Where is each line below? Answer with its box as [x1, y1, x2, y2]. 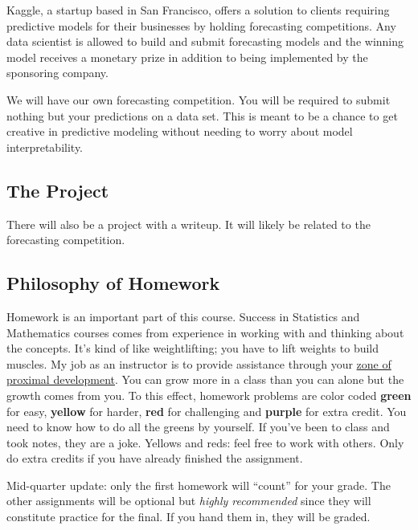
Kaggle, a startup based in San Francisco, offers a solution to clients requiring [6, 2, 390, 18]
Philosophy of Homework [6, 271, 220, 296]
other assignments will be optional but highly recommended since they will [6, 492, 371, 509]
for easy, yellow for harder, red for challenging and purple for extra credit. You [6, 402, 407, 419]
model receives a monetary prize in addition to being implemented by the [6, 48, 368, 65]
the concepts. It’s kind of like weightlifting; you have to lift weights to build [6, 340, 379, 357]
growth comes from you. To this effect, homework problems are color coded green [6, 386, 412, 403]
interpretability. [6, 138, 84, 155]
